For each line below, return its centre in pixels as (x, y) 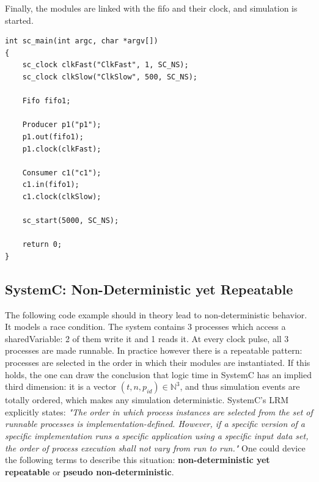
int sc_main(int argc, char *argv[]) (82, 41)
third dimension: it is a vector (61, 386)
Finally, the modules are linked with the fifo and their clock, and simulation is (151, 8)
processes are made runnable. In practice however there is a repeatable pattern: (154, 350)
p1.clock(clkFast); (62, 149)
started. (19, 20)
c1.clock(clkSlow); (62, 196)
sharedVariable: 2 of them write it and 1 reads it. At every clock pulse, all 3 (147, 338)
